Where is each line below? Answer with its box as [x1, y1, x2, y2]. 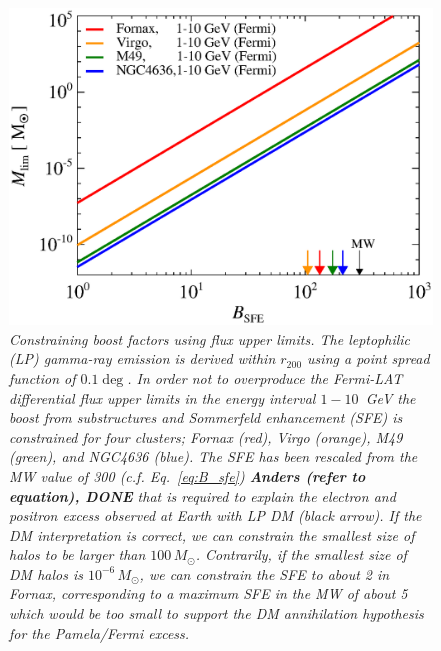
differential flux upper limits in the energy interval [9, 387, 316, 408]
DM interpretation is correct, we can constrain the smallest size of [9, 524, 415, 545]
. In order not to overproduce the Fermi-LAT [127, 367, 403, 388]
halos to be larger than [9, 544, 146, 565]
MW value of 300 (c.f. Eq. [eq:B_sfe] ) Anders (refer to [9, 465, 366, 486]
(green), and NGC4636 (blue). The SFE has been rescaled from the [9, 446, 418, 467]
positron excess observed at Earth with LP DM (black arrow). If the [9, 505, 422, 526]
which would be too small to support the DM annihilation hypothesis [9, 603, 424, 624]
